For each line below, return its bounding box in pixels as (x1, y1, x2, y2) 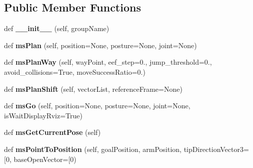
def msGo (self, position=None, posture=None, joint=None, (4, 100, 190, 111)
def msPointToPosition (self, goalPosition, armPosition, (4, 143, 182, 154)
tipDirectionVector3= (183, 143, 249, 154)
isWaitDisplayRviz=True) (4, 110, 82, 120)
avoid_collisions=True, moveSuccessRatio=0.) (4, 66, 145, 77)
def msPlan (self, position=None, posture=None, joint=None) (4, 40, 197, 50)
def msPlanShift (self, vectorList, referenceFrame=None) (4, 83, 182, 94)
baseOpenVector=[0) (13, 153, 76, 164)
